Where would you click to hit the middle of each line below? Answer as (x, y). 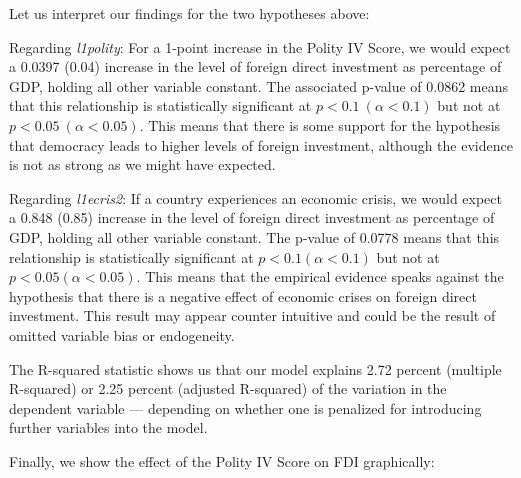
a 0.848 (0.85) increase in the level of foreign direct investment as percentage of (252, 217)
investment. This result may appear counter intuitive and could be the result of (252, 315)
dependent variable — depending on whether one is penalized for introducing (245, 407)
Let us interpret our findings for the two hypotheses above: (189, 13)
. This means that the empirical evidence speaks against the (320, 276)
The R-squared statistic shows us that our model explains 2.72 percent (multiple (255, 368)
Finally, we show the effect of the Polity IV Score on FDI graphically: (222, 460)
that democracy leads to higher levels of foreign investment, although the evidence (261, 144)
